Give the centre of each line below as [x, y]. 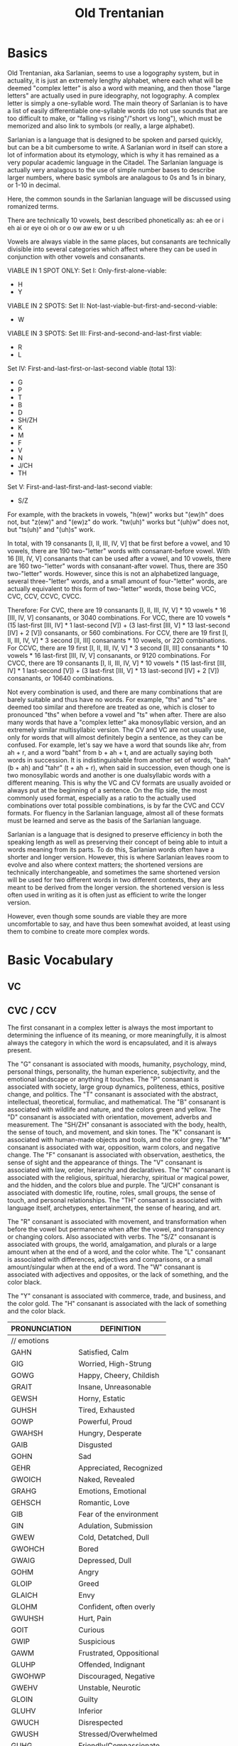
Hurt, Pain [94, 1619]
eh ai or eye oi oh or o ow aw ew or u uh [66, 228]
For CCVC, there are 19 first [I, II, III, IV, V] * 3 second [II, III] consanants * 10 [118, 648]
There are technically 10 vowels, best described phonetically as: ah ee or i [115, 220]
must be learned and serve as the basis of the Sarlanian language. [104, 820]
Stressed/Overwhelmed [118, 1734]
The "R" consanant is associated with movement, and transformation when [117, 1222]
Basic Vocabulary [60, 960]
